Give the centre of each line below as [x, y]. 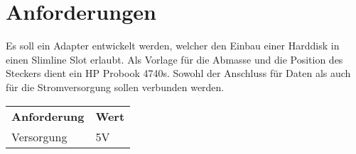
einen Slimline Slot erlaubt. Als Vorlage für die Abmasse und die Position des [174, 59]
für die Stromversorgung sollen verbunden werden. [115, 87]
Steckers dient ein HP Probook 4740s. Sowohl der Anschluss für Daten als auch [178, 73]
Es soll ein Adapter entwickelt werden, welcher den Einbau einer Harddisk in [173, 46]
